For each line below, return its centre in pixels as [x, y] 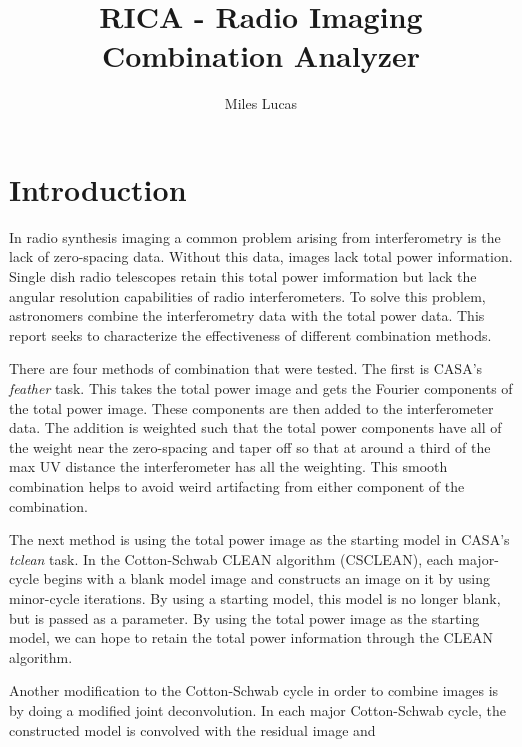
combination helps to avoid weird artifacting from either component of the [237, 485]
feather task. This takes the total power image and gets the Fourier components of [261, 388]
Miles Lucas [261, 103]
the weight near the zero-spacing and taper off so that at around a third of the [250, 446]
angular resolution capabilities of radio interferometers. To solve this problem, [247, 295]
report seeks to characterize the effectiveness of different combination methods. [250, 334]
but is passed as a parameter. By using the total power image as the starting [244, 617]
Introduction [98, 188]
